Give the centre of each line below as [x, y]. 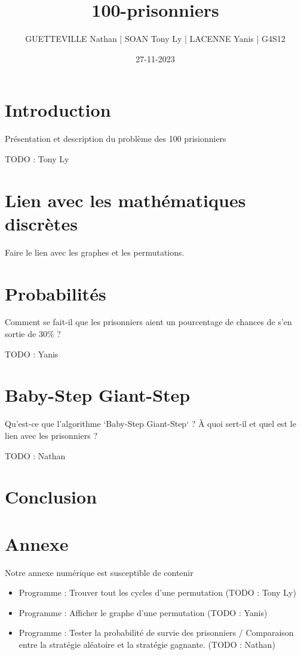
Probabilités [56, 293]
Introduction [58, 110]
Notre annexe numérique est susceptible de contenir [99, 572]
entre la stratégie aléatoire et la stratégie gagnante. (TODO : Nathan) [147, 645]
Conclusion [51, 497]
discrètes [41, 223]
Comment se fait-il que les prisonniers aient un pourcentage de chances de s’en [148, 322]
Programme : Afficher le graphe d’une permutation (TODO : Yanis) [143, 612]
